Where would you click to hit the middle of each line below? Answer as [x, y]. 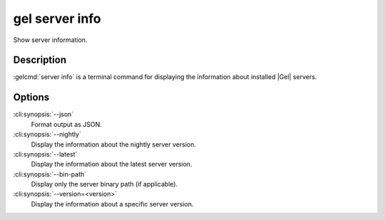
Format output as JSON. [67, 124]
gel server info [57, 19]
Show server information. [50, 40]
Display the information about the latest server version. [112, 164]
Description [40, 60]
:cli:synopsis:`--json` [43, 115]
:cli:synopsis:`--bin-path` [50, 174]
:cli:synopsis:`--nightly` [47, 135]
